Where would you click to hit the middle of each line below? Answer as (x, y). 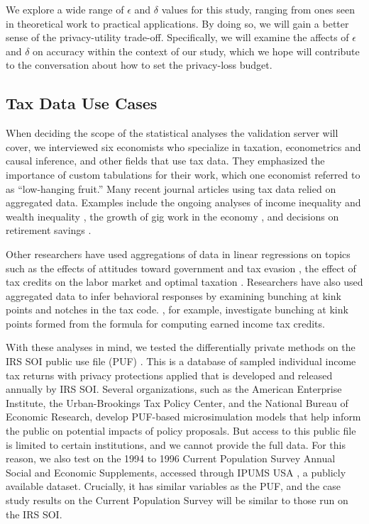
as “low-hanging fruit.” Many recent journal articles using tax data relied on (171, 188)
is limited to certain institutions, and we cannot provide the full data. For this (176, 444)
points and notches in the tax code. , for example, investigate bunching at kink (177, 310)
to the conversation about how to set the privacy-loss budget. (139, 65)
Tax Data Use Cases (82, 103)
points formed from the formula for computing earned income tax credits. (165, 323)
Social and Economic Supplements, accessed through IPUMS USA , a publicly (176, 472)
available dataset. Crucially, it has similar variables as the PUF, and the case (173, 486)
